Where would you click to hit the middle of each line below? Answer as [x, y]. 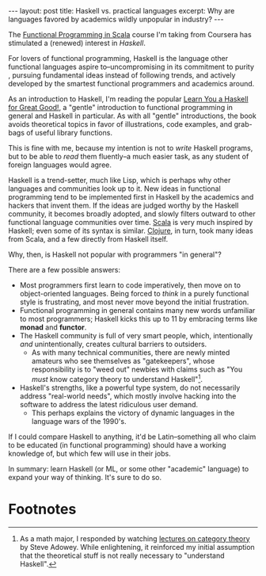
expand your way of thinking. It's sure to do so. [85, 477]
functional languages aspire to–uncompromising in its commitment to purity [131, 67]
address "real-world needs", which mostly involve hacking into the [128, 396]
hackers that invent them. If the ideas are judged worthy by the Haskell [123, 205]
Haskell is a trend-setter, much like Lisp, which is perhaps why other [120, 180]
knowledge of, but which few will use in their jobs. [90, 453]
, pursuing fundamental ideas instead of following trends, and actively [122, 75]
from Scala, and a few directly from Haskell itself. [88, 239]
